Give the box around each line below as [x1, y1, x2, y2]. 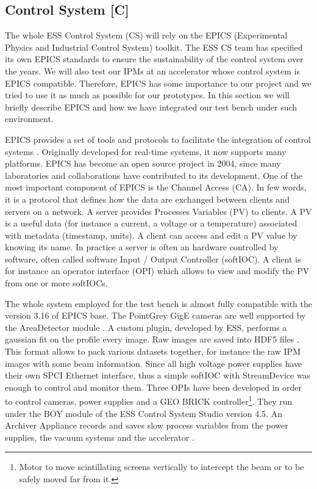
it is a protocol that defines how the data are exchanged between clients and [5, 192, 290, 205]
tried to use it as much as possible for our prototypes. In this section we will [5, 89, 290, 101]
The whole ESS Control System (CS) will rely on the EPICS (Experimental [5, 29, 288, 42]
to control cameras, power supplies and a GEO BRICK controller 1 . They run [5, 393, 293, 408]
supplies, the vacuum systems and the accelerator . [5, 430, 194, 443]
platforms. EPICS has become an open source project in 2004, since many [5, 157, 281, 170]
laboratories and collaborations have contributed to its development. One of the [5, 168, 303, 181]
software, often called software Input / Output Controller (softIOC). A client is [5, 252, 301, 265]
